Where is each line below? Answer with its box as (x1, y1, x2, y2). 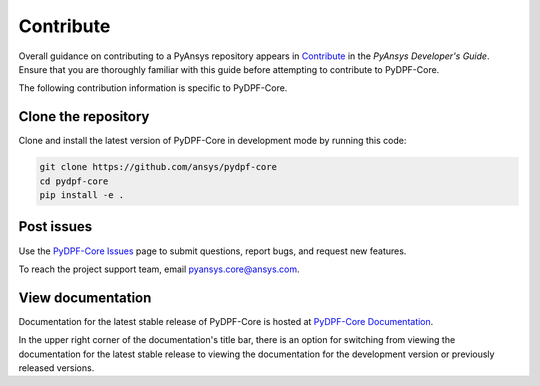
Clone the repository (18, 108, 150, 125)
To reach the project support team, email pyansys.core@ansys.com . (18, 263, 300, 275)
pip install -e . (39, 190, 125, 200)
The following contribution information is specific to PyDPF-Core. (18, 82, 288, 94)
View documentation (18, 289, 152, 306)
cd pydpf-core (39, 175, 109, 187)
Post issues (18, 218, 93, 235)
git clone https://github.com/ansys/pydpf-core (39, 161, 277, 173)
